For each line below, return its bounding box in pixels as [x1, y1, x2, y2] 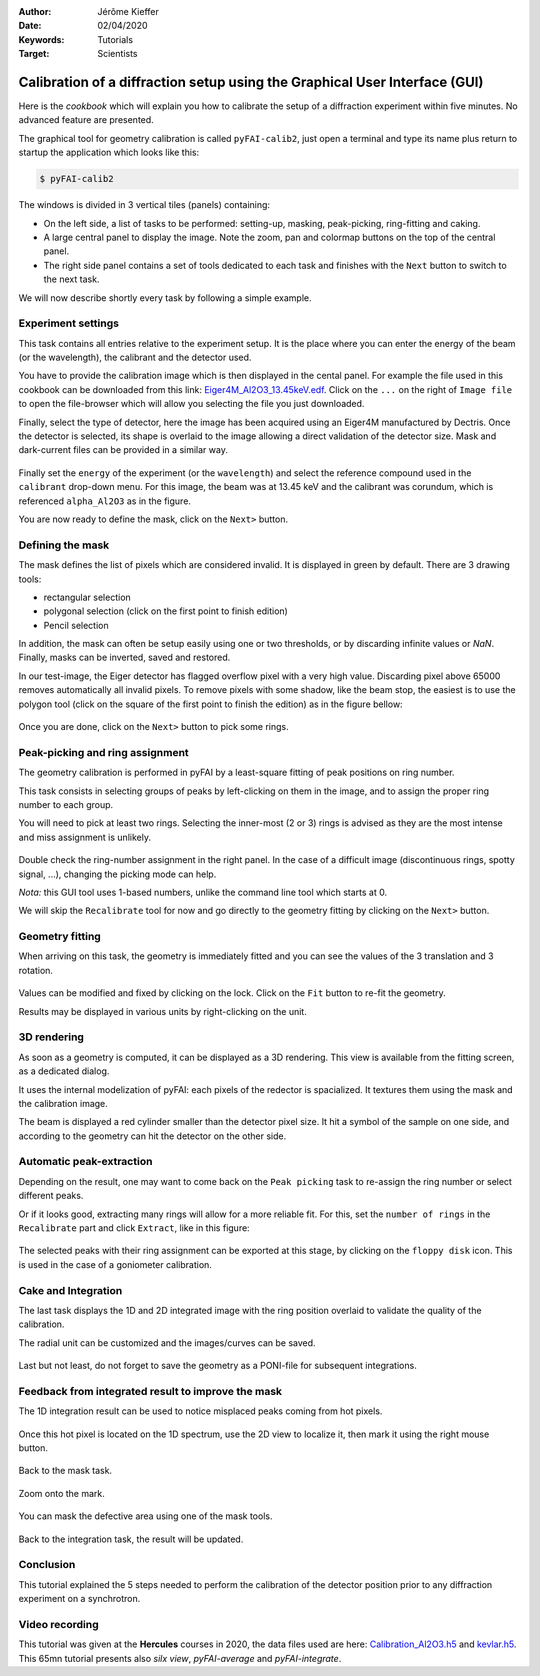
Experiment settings [18, 316, 120, 330]
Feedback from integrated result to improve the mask [18, 1384, 283, 1398]
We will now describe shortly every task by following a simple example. [18, 291, 312, 304]
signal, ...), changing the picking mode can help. [18, 868, 217, 880]
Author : [18, 6, 52, 17]
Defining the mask [18, 538, 110, 552]
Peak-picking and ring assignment [18, 745, 189, 759]
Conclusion [18, 1558, 76, 1572]
